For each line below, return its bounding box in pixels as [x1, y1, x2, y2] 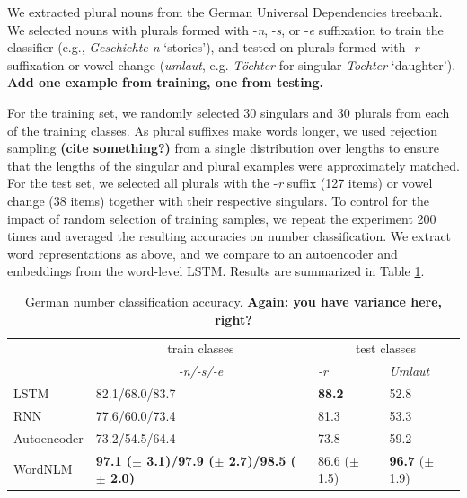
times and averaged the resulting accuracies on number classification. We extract [7, 227, 452, 245]
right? [215, 309, 252, 328]
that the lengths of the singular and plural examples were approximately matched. [7, 156, 461, 174]
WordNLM [13, 459, 73, 478]
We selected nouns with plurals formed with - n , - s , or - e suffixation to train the [7, 20, 444, 39]
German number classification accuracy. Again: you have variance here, [24, 291, 443, 310]
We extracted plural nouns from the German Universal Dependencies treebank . [7, 3, 443, 21]
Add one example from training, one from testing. [7, 73, 324, 92]
